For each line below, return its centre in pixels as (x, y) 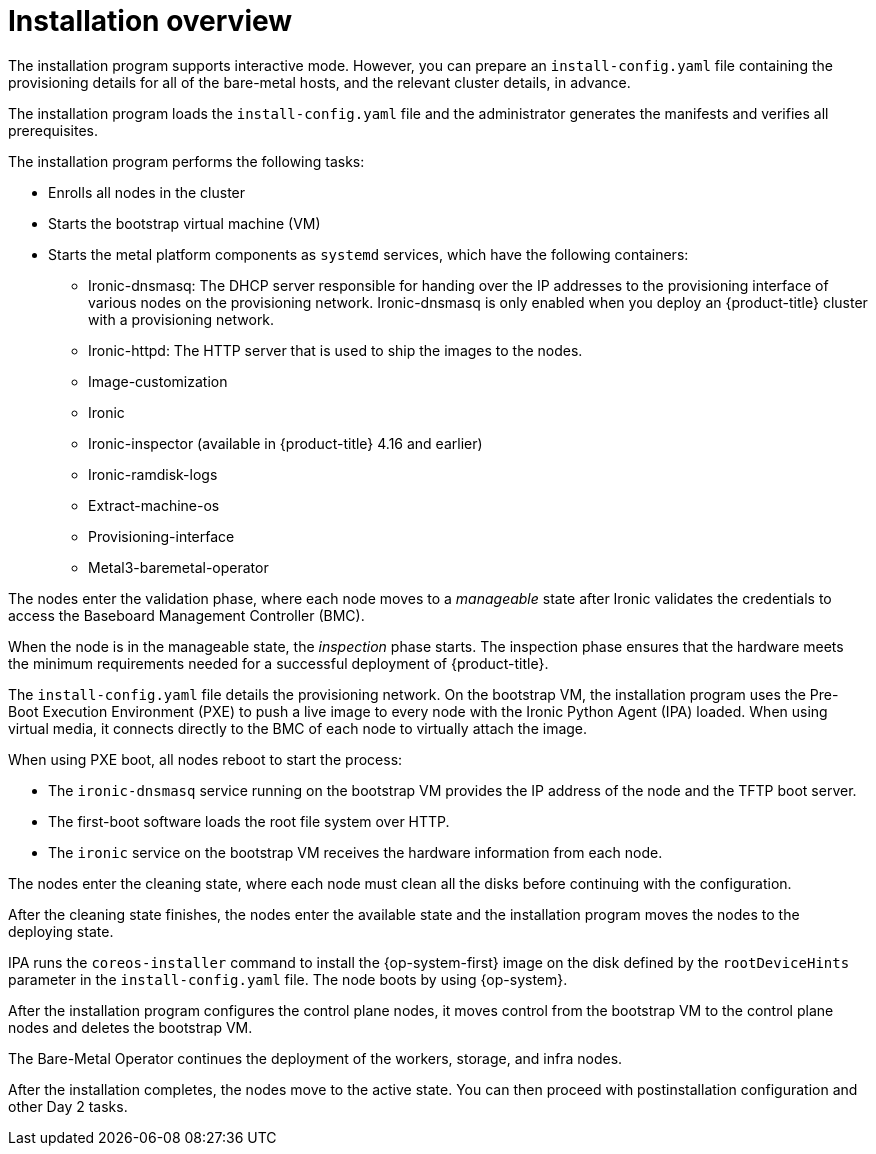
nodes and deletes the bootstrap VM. (130, 1027)
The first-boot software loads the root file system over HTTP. (249, 821)
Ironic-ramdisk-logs (153, 474)
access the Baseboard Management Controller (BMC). (186, 615)
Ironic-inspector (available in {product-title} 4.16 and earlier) (285, 443)
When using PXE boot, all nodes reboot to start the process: (205, 759)
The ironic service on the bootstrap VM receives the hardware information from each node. (355, 852)
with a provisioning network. (181, 319)
